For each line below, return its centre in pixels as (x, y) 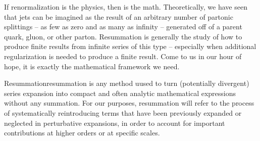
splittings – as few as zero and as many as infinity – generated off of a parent (123, 27)
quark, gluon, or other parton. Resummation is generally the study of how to (123, 36)
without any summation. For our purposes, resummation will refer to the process (129, 103)
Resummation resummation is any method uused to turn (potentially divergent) (127, 83)
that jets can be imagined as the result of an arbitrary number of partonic (119, 16)
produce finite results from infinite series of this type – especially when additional (130, 46)
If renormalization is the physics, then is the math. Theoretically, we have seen (126, 7)
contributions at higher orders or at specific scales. (82, 133)
